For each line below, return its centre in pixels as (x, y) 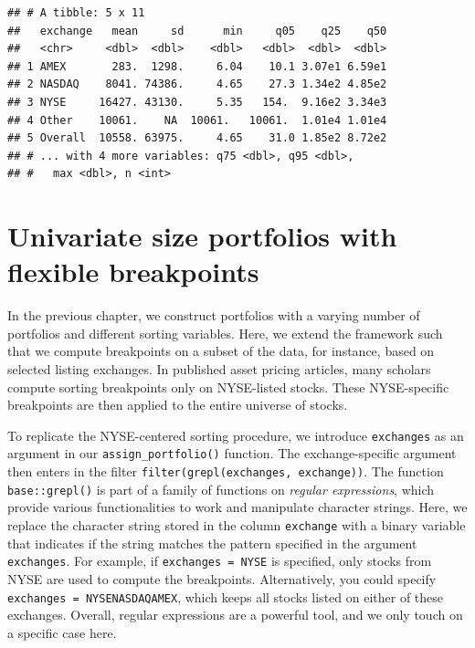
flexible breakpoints (133, 272)
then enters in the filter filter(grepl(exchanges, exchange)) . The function (226, 471)
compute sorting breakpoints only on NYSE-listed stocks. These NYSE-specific (228, 387)
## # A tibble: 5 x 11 (76, 13)
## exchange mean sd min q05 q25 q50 (197, 31)
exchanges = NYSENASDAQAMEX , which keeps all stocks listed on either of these (226, 596)
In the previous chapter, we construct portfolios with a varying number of (214, 315)
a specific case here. (62, 632)
